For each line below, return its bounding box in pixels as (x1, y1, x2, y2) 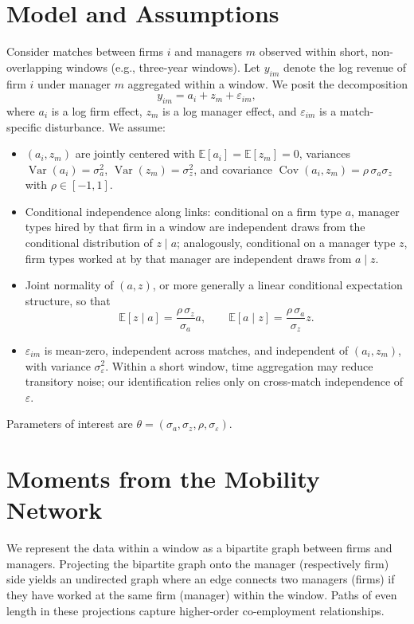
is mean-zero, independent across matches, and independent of (44, 341, 349, 358)
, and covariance (193, 160, 273, 177)
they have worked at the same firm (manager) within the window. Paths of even (6, 587, 397, 603)
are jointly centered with (75, 145, 195, 162)
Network (6, 493, 103, 526)
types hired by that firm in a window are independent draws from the (25, 218, 365, 235)
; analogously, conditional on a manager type (177, 234, 396, 251)
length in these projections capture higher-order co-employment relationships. (6, 602, 385, 618)
